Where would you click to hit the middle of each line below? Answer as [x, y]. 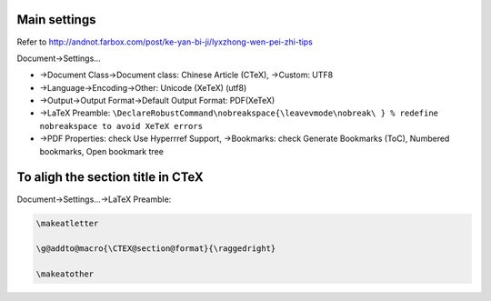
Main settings [56, 20]
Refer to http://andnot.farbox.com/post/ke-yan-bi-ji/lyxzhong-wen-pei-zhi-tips [165, 42]
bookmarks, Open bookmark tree [101, 151]
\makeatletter [67, 223]
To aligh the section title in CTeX [110, 177]
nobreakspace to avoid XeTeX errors [121, 126]
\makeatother [65, 274]
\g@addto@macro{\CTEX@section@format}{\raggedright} [156, 249]
